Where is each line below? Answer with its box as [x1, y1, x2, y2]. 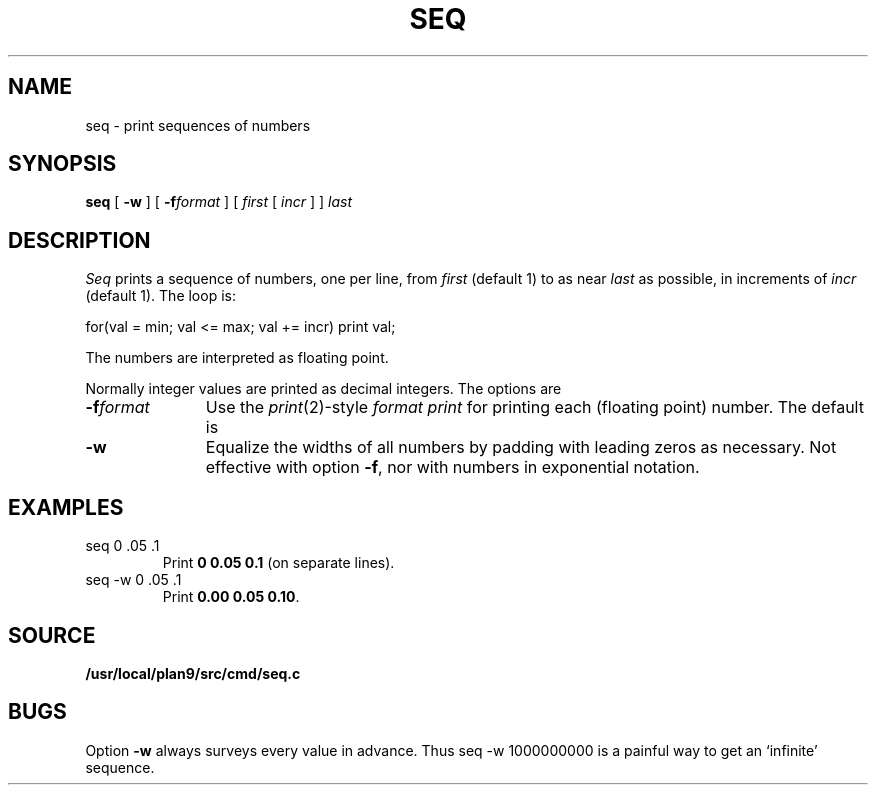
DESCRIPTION [8, 227, 151, 253]
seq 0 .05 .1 [85, 537, 160, 555]
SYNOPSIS [8, 151, 117, 177]
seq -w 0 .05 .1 [85, 571, 182, 589]
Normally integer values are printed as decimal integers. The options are [85, 380, 562, 398]
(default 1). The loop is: [85, 287, 236, 305]
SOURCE [8, 622, 96, 648]
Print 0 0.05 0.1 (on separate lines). [162, 554, 395, 572]
